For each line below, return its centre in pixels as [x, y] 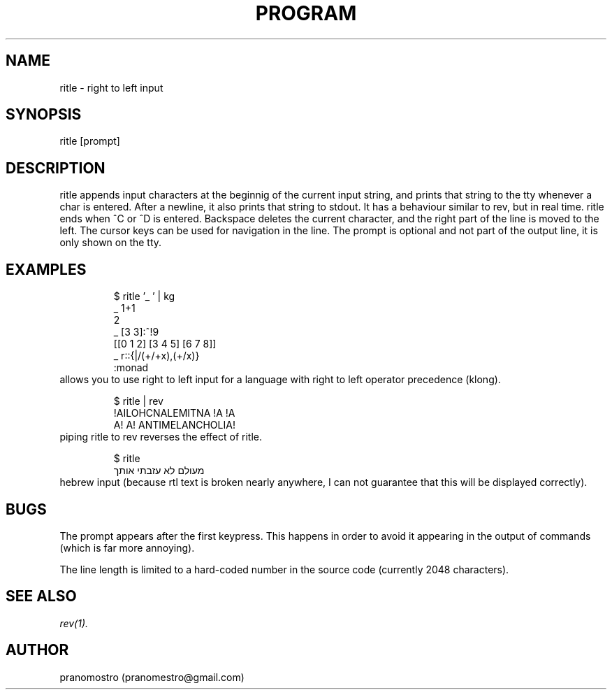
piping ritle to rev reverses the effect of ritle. [161, 437]
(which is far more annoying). [127, 547]
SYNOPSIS [44, 115]
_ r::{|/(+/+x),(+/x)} [156, 356]
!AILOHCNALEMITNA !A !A [174, 413]
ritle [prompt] [90, 141]
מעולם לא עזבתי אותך [159, 471]
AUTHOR [37, 650]
